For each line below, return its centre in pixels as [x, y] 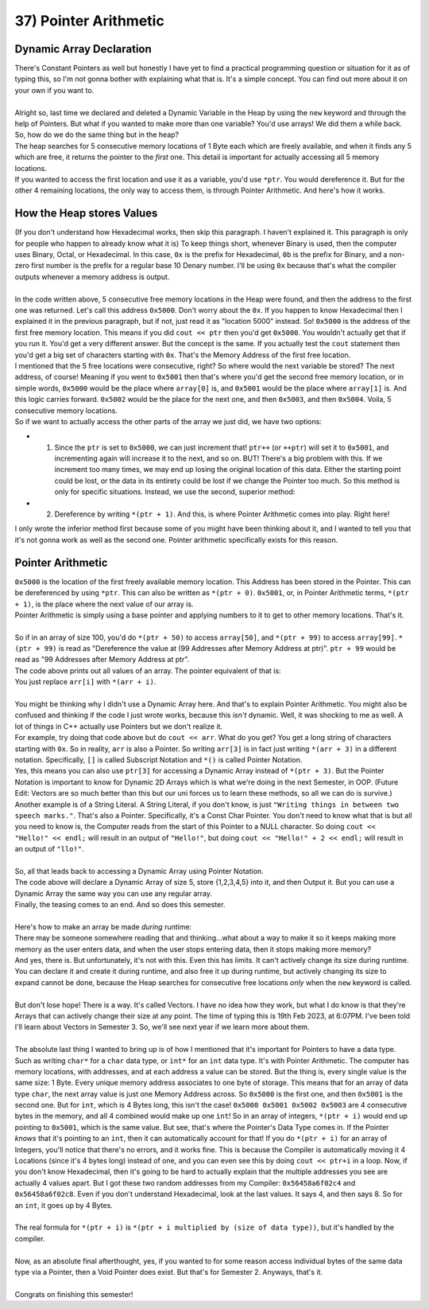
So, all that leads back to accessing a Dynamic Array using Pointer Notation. [139, 871]
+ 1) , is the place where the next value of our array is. [104, 604]
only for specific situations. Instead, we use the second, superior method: [175, 492]
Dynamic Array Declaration [83, 49]
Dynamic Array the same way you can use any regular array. [114, 893]
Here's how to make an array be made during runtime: [103, 926]
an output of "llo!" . [49, 849]
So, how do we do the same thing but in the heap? [97, 134]
